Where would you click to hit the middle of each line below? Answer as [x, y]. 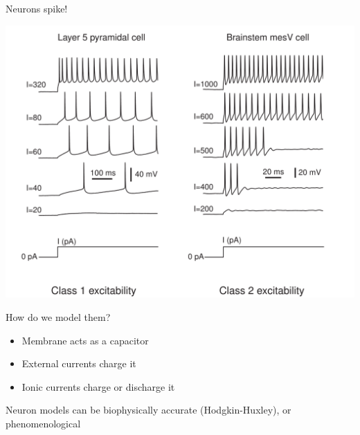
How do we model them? [58, 316]
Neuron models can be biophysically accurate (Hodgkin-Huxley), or [148, 410]
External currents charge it [79, 363]
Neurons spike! [37, 8]
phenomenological [43, 423]
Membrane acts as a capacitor [85, 340]
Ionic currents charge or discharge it [98, 386]
